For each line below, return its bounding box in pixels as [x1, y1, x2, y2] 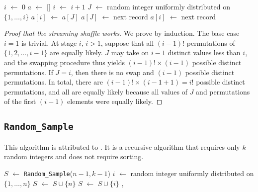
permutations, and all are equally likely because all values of [4, 86, 187, 96]
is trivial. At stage [21, 37, 77, 48]
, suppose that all [100, 37, 154, 48]
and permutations [196, 86, 250, 96]
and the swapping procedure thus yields [4, 57, 125, 67]
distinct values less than [168, 47, 241, 58]
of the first [4, 96, 36, 106]
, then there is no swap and [71, 67, 154, 77]
